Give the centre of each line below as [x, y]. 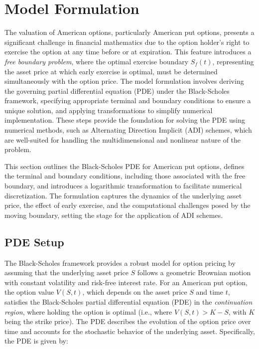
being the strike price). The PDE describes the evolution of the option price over [128, 321]
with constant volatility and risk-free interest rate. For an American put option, [126, 282]
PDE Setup [34, 242]
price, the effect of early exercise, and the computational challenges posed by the [128, 205]
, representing [233, 61]
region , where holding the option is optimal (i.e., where [88, 311]
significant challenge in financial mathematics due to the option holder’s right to [127, 42]
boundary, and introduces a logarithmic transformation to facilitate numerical [123, 186]
